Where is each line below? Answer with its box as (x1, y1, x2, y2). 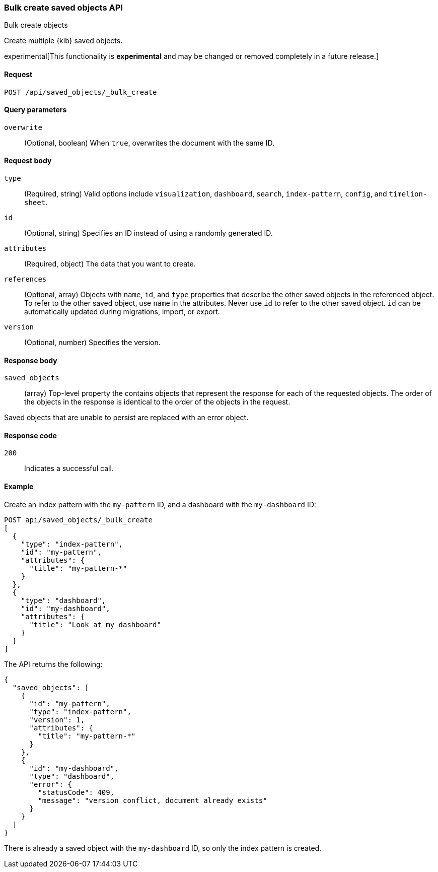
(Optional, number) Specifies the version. (24, 338, 161, 347)
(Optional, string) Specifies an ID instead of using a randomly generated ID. (24, 229, 273, 238)
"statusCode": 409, (38, 788, 115, 796)
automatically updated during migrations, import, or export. (24, 307, 220, 316)
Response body (4, 356, 57, 365)
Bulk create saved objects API (4, 3, 123, 13)
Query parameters (4, 105, 67, 114)
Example (4, 482, 34, 491)
